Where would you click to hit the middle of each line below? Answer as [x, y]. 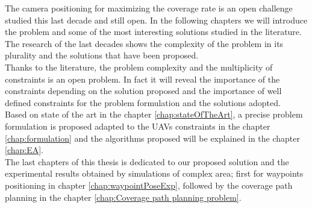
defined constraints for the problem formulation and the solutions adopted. [143, 102]
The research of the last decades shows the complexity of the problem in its [144, 43]
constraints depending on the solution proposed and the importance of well [143, 91]
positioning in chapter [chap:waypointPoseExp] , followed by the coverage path [149, 185]
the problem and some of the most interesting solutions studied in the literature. [153, 32]
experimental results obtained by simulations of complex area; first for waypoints [154, 173]
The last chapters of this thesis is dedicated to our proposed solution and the [147, 161]
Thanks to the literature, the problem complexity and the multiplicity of [139, 67]
